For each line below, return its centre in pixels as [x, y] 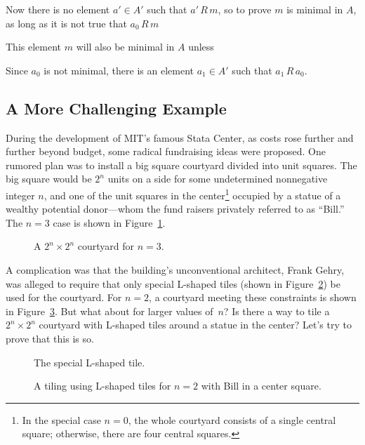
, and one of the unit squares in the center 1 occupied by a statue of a [192, 194]
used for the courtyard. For [64, 297]
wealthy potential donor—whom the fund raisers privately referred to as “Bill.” [175, 209]
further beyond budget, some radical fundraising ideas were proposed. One [166, 151]
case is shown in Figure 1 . [109, 222]
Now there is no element [58, 9]
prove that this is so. [50, 338]
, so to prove [245, 9]
